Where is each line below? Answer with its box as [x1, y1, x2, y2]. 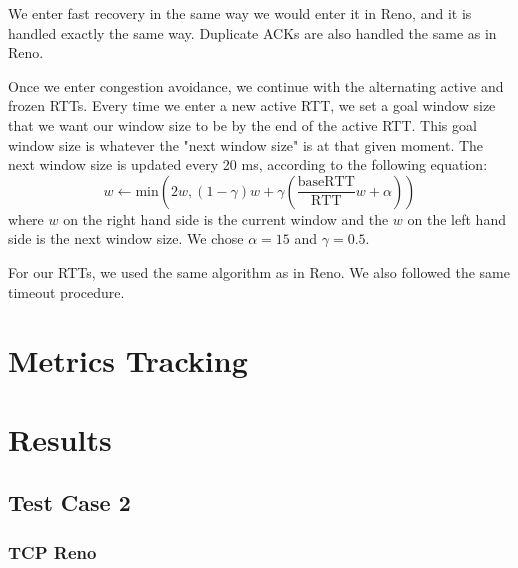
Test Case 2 [8, 487, 131, 518]
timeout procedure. [8, 281, 125, 302]
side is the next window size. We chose [8, 228, 244, 249]
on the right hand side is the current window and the [63, 208, 389, 229]
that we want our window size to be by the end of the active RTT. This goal [8, 114, 477, 135]
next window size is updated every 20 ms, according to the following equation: [8, 154, 488, 175]
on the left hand [407, 208, 506, 229]
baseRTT [297, 175, 355, 190]
